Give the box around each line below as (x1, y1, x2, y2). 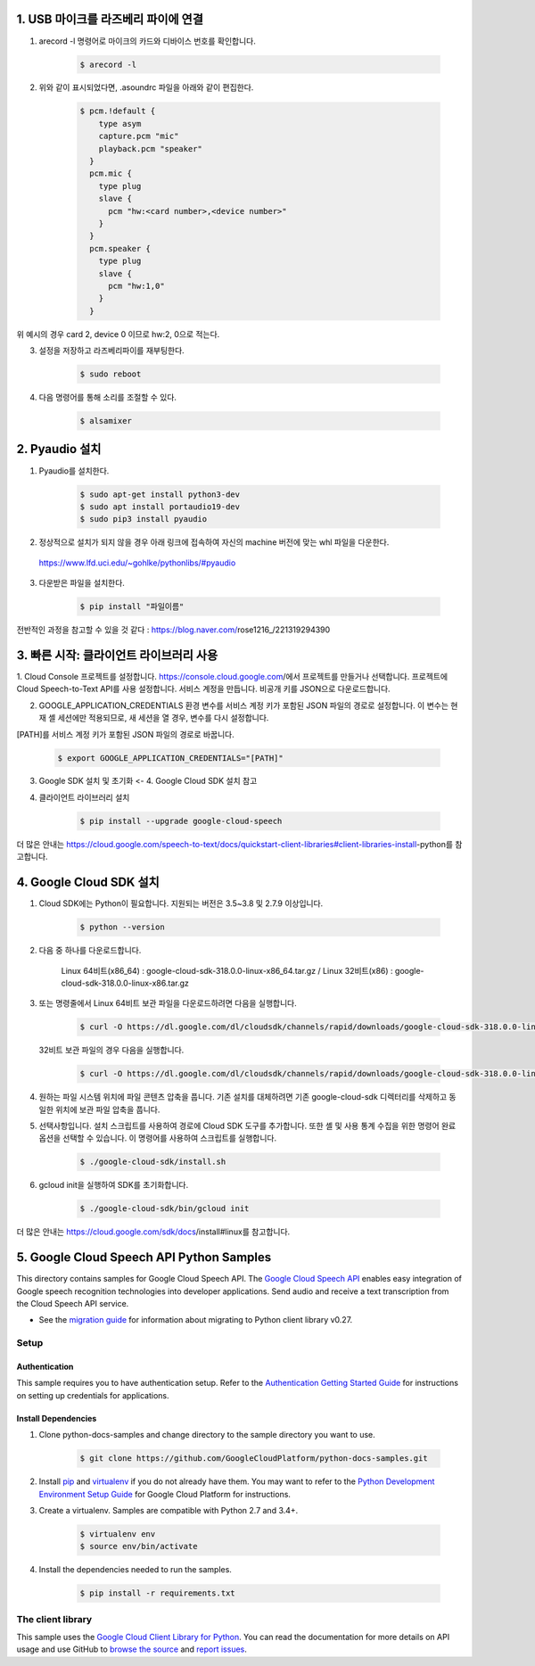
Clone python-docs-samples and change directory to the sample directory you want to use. (38, 1430, 376, 1440)
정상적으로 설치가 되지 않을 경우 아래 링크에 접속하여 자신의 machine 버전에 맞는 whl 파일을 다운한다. (38, 537, 390, 548)
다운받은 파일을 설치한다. (38, 578, 125, 589)
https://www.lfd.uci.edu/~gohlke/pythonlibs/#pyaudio (38, 557, 236, 568)
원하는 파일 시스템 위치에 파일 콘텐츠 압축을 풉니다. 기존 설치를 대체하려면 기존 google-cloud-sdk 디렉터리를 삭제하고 (38, 1092, 448, 1102)
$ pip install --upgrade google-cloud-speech (79, 816, 283, 826)
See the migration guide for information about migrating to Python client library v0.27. (38, 1315, 353, 1325)
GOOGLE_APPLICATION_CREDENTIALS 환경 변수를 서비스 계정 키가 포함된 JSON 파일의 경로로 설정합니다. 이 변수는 (38, 700, 449, 711)
